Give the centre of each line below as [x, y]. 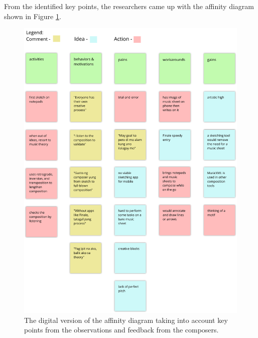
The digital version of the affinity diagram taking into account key [126, 320]
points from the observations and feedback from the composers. [121, 330]
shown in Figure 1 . [33, 16]
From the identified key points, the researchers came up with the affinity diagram [129, 6]
